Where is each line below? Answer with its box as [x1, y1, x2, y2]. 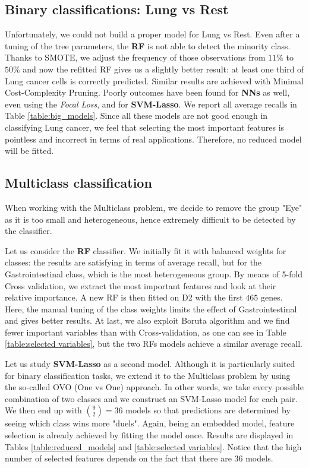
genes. [260, 291, 283, 303]
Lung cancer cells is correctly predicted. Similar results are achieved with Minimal [5, 74, 304, 87]
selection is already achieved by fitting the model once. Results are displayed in [5, 429, 294, 441]
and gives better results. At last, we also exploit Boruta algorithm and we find [5, 314, 290, 327]
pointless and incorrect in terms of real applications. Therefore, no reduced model [5, 132, 302, 145]
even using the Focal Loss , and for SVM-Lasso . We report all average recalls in [5, 97, 297, 110]
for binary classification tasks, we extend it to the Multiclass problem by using [5, 369, 291, 381]
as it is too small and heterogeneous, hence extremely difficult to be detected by [5, 213, 296, 225]
